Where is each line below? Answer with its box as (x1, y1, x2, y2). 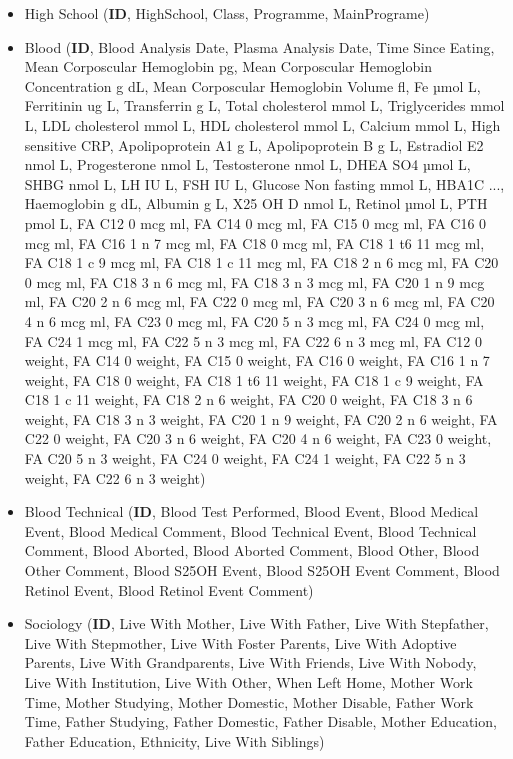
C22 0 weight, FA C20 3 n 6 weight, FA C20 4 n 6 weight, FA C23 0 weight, (24, 428, 492, 449)
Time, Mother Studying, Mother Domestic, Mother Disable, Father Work (24, 691, 474, 712)
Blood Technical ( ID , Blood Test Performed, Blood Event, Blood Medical (24, 501, 479, 522)
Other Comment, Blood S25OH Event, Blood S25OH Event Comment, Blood (24, 560, 500, 581)
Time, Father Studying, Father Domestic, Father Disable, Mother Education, (24, 711, 497, 732)
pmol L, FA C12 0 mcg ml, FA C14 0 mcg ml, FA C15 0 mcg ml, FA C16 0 (24, 212, 487, 233)
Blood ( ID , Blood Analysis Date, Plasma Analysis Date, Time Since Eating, (24, 36, 495, 57)
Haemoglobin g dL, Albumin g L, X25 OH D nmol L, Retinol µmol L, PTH (24, 193, 488, 214)
